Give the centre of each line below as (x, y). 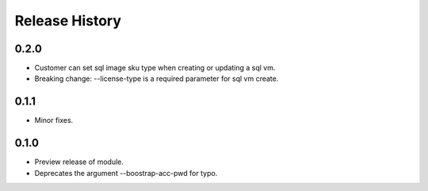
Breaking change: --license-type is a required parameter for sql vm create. (157, 78)
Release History (68, 21)
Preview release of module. (79, 162)
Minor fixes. (54, 120)
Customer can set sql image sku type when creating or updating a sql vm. (155, 68)
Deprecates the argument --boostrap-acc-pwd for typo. (126, 173)
